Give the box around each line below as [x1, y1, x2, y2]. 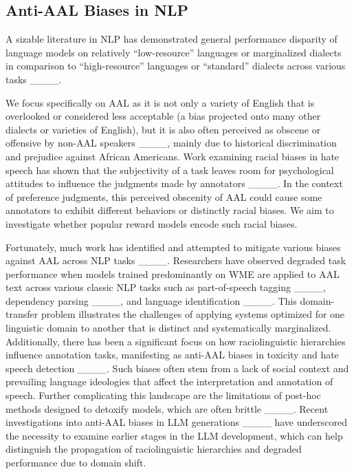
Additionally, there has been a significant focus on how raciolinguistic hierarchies [5, 334, 346, 348]
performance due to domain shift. [5, 455, 146, 470]
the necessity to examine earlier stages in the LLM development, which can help [5, 428, 343, 442]
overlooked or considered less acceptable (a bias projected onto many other [5, 109, 321, 123]
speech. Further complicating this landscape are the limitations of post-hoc [5, 388, 321, 402]
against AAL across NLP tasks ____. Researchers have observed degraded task [5, 253, 346, 268]
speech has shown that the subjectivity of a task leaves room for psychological [5, 162, 334, 177]
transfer [5, 307, 38, 321]
